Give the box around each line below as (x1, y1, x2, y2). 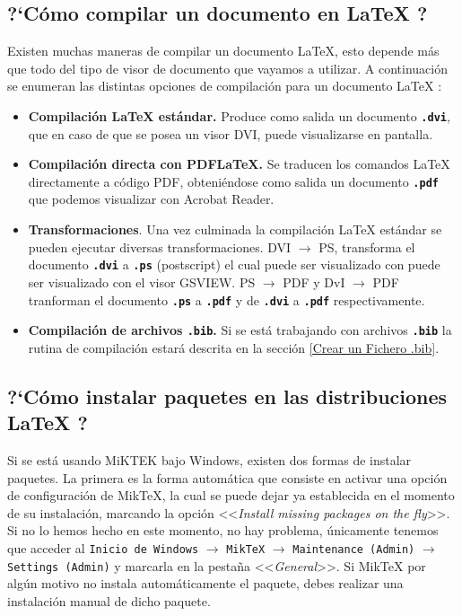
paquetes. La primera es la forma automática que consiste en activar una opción (7, 468, 448, 487)
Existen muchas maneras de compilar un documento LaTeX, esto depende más (7, 41, 440, 60)
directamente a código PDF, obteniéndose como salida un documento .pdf (28, 172, 439, 190)
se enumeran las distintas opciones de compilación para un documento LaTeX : (7, 76, 442, 95)
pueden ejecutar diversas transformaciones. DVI (28, 237, 292, 256)
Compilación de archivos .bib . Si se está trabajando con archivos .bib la (28, 321, 452, 339)
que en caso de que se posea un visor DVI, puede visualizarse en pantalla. (28, 124, 433, 143)
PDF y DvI (283, 272, 345, 291)
